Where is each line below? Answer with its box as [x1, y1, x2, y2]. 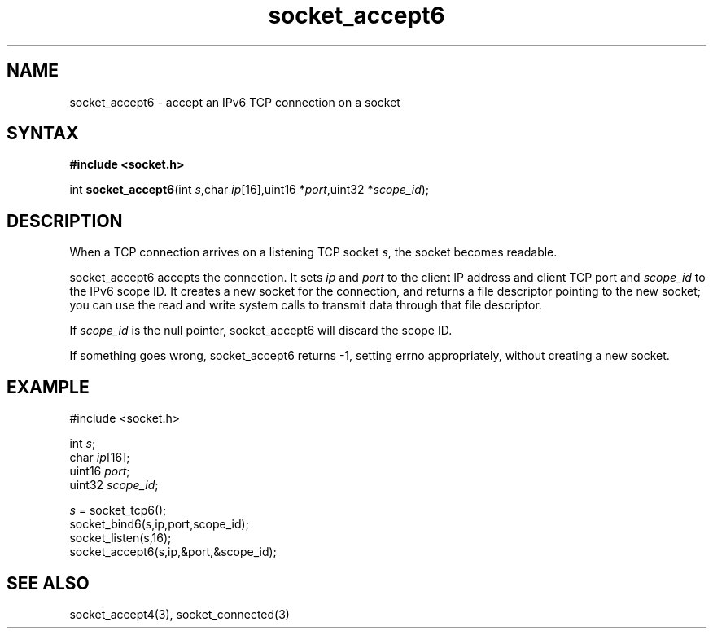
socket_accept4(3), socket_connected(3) [69, 607, 290, 621]
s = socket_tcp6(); [69, 503, 167, 518]
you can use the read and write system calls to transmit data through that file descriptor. [69, 298, 542, 313]
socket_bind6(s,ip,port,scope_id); [69, 517, 249, 532]
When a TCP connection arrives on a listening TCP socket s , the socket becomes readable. [69, 245, 558, 260]
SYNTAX [7, 123, 79, 144]
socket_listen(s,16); [69, 531, 172, 545]
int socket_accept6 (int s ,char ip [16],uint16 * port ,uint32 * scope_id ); [69, 182, 430, 197]
